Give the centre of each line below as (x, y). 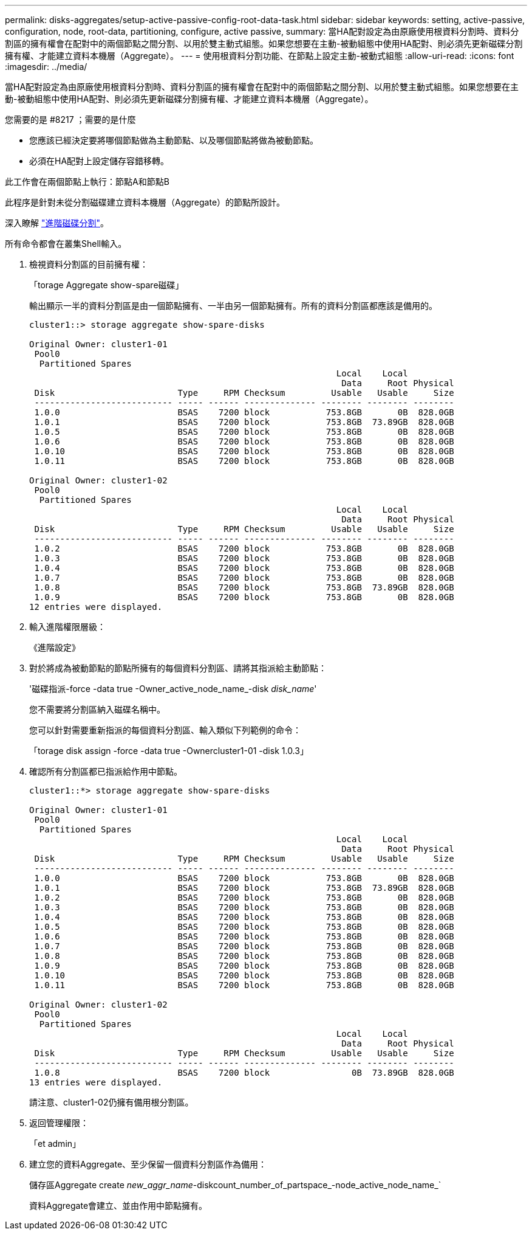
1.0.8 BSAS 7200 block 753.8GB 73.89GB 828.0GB (244, 587)
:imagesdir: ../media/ (46, 67)
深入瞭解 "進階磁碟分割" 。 (57, 223)
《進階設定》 (55, 647)
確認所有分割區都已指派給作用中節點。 (106, 771)
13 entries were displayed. (96, 1082)
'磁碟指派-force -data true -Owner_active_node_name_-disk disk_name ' (173, 689)
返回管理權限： (59, 1123)
